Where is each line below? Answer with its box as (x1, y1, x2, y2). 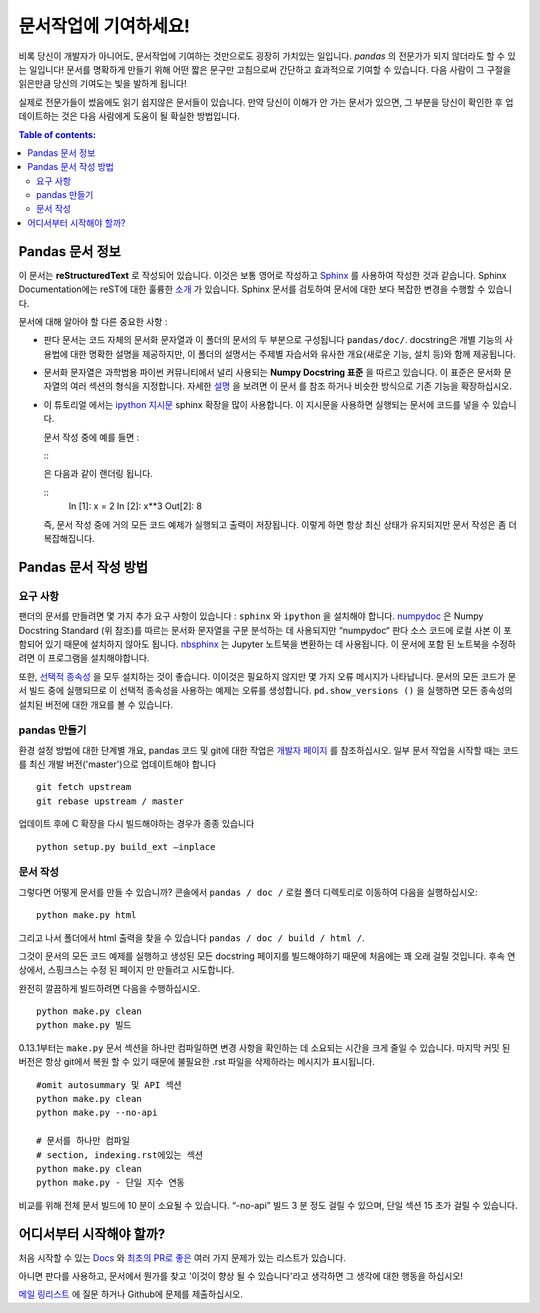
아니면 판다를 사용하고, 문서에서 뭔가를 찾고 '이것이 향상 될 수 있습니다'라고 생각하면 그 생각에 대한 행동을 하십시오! (18, 1270, 464, 1282)
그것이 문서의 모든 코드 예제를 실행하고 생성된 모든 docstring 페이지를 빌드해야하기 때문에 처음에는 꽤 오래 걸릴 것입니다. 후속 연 (18, 950, 516, 962)
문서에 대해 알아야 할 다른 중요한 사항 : (18, 315, 168, 327)
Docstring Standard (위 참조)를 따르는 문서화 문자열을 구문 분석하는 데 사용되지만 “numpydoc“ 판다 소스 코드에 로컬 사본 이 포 (18, 624, 512, 636)
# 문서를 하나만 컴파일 (36, 1135, 130, 1147)
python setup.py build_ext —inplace (36, 841, 216, 852)
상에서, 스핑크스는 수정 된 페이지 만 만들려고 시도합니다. (18, 964, 235, 976)
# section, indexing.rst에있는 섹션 (36, 1149, 204, 1160)
